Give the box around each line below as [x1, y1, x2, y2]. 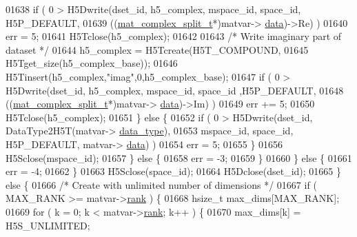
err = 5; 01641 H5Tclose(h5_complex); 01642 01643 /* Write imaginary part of [6, 29, 342, 43]
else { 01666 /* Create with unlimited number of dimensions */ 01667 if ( [6, 177, 317, 192]
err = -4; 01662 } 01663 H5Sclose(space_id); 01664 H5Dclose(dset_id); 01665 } [6, 164, 342, 178]
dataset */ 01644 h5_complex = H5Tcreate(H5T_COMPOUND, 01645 [6, 42, 309, 56]
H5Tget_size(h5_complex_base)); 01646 [6, 56, 178, 70]
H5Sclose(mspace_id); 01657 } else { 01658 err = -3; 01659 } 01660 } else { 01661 [6, 150, 352, 165]
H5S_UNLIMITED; [6, 218, 90, 232]
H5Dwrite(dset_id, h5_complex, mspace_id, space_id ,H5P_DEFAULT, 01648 [6, 83, 344, 97]
